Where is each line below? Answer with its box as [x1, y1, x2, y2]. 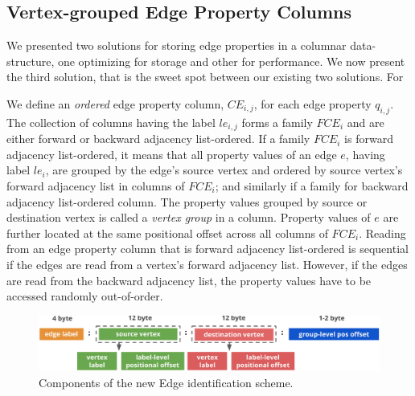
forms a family [241, 113, 313, 130]
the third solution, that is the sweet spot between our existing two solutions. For [6, 68, 404, 85]
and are [347, 113, 384, 130]
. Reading [359, 224, 406, 241]
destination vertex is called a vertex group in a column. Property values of [6, 209, 371, 226]
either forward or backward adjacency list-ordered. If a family [6, 130, 310, 147]
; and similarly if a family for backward [215, 178, 409, 194]
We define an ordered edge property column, [6, 95, 224, 112]
